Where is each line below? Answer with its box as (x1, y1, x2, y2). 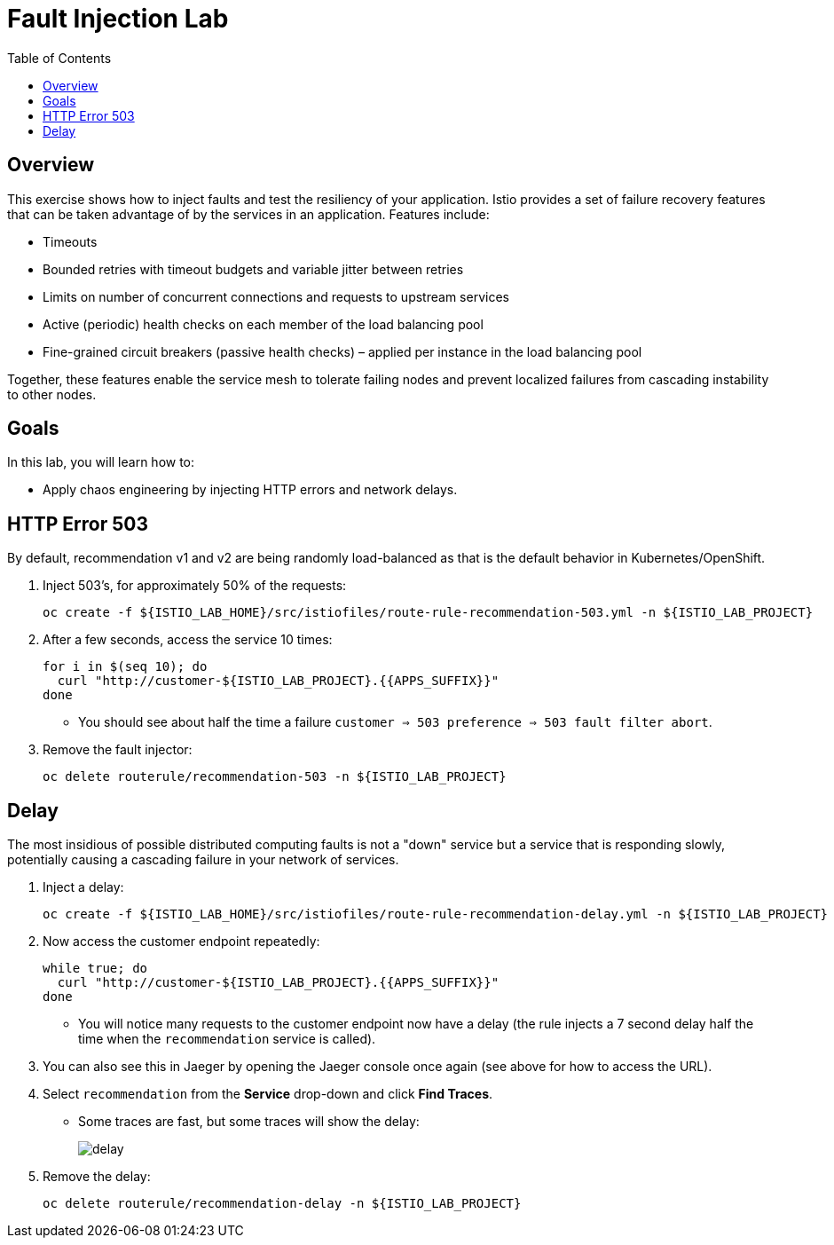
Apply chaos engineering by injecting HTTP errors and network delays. (43, 482, 458, 498)
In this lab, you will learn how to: (7, 454, 195, 470)
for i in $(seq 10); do (43, 659, 208, 674)
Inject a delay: (43, 879, 124, 895)
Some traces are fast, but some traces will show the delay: (78, 1114, 420, 1130)
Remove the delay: (43, 1169, 151, 1185)
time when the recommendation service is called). (78, 1031, 376, 1047)
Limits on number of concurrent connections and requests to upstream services (43, 288, 509, 304)
